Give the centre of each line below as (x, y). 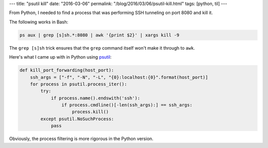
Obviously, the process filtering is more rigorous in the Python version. (81, 139)
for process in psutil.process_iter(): (79, 84)
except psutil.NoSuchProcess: (77, 119)
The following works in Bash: (39, 22)
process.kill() (91, 112)
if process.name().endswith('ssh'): (96, 98)
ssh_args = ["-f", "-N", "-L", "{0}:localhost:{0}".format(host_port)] (119, 77)
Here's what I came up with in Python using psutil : (60, 57)
